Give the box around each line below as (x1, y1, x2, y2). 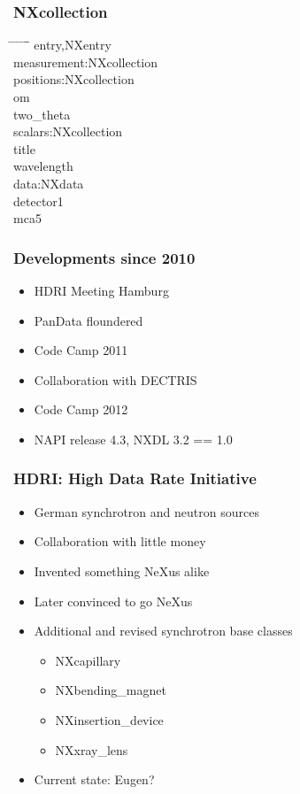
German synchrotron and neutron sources (34, 502, 259, 520)
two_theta (13, 104, 71, 123)
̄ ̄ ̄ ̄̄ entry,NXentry (13, 35, 112, 54)
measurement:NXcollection (13, 52, 158, 71)
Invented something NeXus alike (34, 561, 210, 580)
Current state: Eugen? (34, 770, 155, 789)
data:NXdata (13, 173, 84, 192)
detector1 (13, 191, 64, 210)
